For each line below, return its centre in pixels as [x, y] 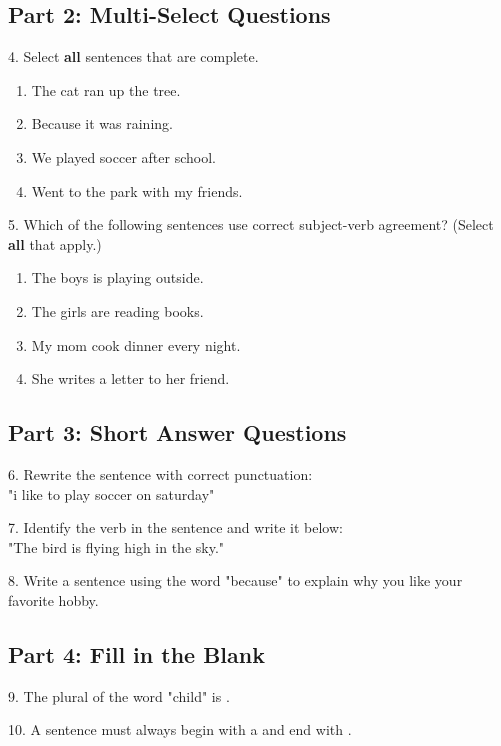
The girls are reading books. [117, 310]
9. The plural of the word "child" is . [119, 695]
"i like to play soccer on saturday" [111, 493]
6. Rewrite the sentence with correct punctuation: [160, 473]
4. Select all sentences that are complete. [133, 56]
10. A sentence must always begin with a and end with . [180, 729]
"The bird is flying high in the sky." [116, 546]
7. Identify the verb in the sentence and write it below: [175, 527]
